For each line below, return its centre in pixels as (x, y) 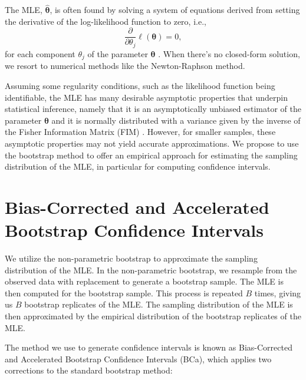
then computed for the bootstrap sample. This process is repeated (124, 293)
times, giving (278, 293)
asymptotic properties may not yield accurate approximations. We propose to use (152, 143)
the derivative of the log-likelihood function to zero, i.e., (106, 21)
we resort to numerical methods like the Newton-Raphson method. (125, 66)
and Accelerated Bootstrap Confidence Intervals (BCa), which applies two (138, 358)
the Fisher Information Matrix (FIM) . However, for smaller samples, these (140, 132)
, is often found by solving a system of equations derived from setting (175, 10)
